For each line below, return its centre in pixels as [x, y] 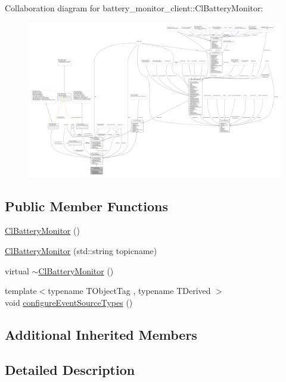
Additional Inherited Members [101, 334]
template [21, 291]
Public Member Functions [86, 206]
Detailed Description [70, 369]
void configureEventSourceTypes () [69, 302]
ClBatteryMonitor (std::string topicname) [81, 251]
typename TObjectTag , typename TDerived [129, 291]
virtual [17, 270]
